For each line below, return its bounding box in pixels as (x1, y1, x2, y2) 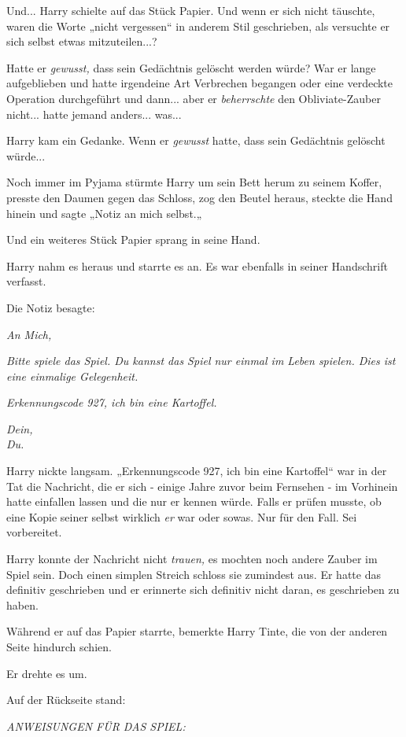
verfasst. (6, 273, 46, 289)
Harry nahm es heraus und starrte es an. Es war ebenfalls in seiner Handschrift (6, 257, 388, 274)
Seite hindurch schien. (6, 639, 112, 654)
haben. (6, 596, 39, 613)
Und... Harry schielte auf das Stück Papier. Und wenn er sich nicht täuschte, (6, 2, 375, 18)
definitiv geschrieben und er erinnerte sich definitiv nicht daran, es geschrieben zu (6, 581, 400, 598)
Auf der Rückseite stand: (6, 691, 126, 708)
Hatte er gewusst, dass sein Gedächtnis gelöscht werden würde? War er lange (6, 59, 376, 76)
